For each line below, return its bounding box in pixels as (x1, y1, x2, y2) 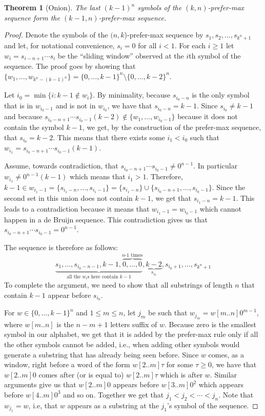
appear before (48, 289, 91, 300)
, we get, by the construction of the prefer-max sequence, (82, 121, 261, 132)
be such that (148, 307, 188, 318)
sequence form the (4, 12, 60, 23)
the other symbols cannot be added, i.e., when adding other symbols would (4, 338, 240, 349)
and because (4, 111, 43, 122)
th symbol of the (189, 50, 241, 61)
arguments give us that (4, 379, 76, 390)
